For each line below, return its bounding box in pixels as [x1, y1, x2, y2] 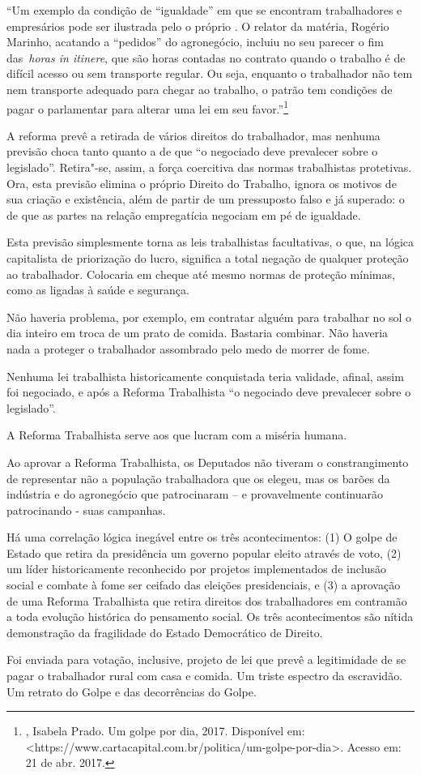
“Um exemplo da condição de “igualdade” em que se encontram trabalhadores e [6, 2, 402, 18]
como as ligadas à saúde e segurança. [6, 281, 189, 298]
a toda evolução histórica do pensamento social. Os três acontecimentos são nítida [6, 608, 414, 625]
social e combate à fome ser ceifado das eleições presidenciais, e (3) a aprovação [6, 576, 401, 593]
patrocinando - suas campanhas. [6, 501, 166, 518]
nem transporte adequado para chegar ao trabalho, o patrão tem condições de [6, 80, 393, 97]
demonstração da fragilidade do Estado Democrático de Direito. [6, 623, 323, 640]
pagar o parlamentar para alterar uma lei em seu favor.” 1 [6, 97, 289, 117]
